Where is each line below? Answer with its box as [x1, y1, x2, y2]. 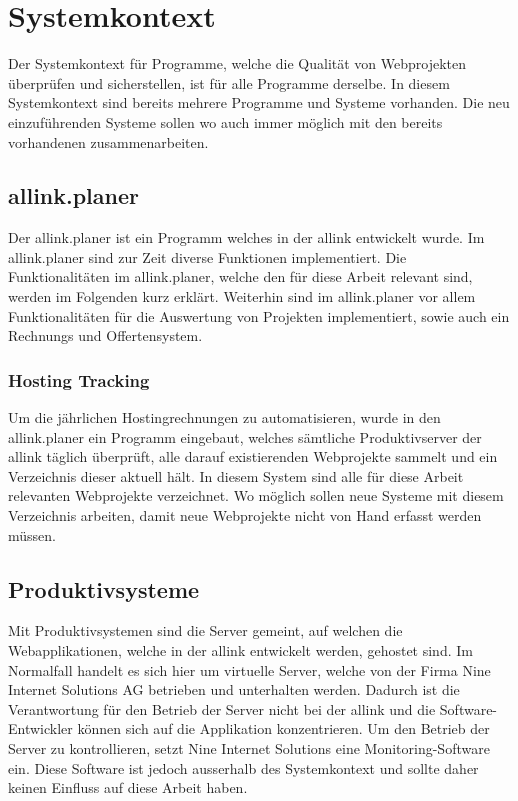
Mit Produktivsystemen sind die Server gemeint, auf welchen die [8, 620, 403, 641]
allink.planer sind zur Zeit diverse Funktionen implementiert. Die [8, 246, 407, 267]
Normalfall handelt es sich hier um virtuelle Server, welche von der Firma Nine [8, 659, 491, 680]
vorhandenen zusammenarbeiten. [8, 131, 209, 152]
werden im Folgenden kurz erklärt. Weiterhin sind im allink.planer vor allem [8, 286, 476, 307]
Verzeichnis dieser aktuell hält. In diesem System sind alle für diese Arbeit [8, 465, 464, 486]
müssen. [8, 524, 56, 545]
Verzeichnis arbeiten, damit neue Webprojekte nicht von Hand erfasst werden [8, 505, 482, 526]
